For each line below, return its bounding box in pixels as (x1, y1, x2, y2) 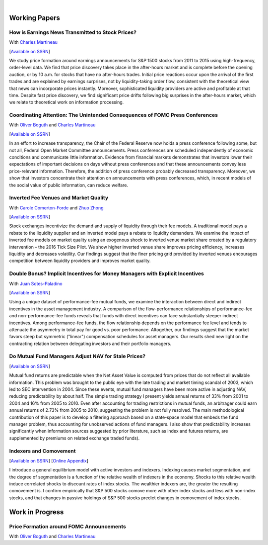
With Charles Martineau (9, 39, 58, 45)
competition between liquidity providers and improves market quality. (9, 258, 151, 264)
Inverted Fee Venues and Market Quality (9, 194, 109, 201)
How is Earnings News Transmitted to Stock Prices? (9, 29, 136, 36)
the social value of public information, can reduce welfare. (9, 182, 129, 188)
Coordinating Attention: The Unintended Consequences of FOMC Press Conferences (9, 112, 218, 119)
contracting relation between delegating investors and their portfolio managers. (9, 341, 171, 347)
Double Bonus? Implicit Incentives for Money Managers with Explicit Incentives (9, 270, 204, 277)
